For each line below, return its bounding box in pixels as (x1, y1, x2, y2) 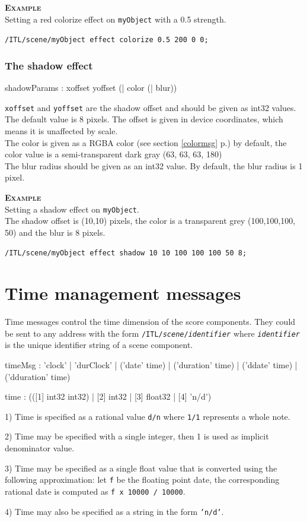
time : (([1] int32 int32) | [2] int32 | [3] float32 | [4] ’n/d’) (5, 390, 212, 403)
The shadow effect (5, 58, 93, 72)
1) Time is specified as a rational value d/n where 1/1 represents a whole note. (5, 410, 290, 422)
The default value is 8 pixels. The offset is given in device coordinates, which (5, 113, 283, 125)
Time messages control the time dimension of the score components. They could (5, 315, 296, 328)
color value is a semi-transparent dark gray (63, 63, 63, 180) (5, 148, 222, 160)
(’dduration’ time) (5, 370, 71, 382)
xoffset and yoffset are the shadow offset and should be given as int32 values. (5, 101, 296, 113)
